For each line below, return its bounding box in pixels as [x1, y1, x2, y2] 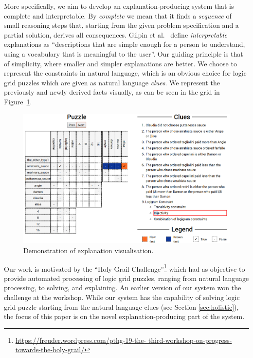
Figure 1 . [4, 96, 32, 106]
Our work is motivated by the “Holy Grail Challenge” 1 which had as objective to [4, 262, 245, 274]
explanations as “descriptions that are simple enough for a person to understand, [4, 39, 245, 49]
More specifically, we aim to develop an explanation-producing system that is [4, 1, 234, 11]
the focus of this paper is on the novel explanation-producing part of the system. [4, 311, 245, 321]
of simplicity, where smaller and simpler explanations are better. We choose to [4, 58, 237, 68]
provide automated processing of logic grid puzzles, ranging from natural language [4, 273, 249, 283]
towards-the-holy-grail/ [15, 344, 85, 355]
